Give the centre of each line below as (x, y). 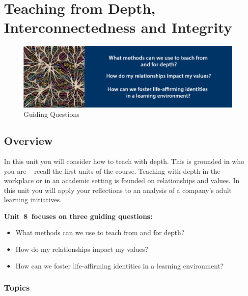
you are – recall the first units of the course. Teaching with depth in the (112, 171)
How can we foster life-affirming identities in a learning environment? (120, 265)
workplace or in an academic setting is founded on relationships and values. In (122, 180)
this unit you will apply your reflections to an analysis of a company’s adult (118, 190)
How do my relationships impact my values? (82, 249)
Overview (28, 141)
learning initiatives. (33, 200)
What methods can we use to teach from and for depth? (100, 232)
